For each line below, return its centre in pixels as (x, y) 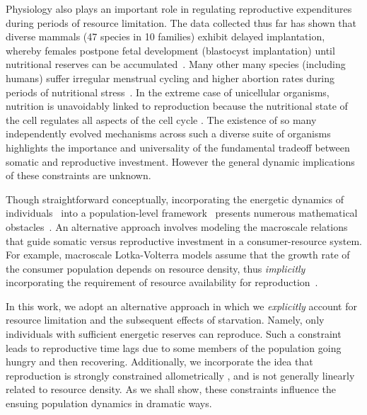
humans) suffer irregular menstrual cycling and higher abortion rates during (170, 78)
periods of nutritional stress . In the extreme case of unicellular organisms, (168, 92)
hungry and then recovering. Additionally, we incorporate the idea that (159, 362)
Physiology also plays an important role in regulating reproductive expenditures (179, 8)
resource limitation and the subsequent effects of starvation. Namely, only (165, 320)
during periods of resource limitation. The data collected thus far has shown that (181, 22)
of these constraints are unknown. (78, 175)
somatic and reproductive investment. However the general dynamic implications (180, 161)
